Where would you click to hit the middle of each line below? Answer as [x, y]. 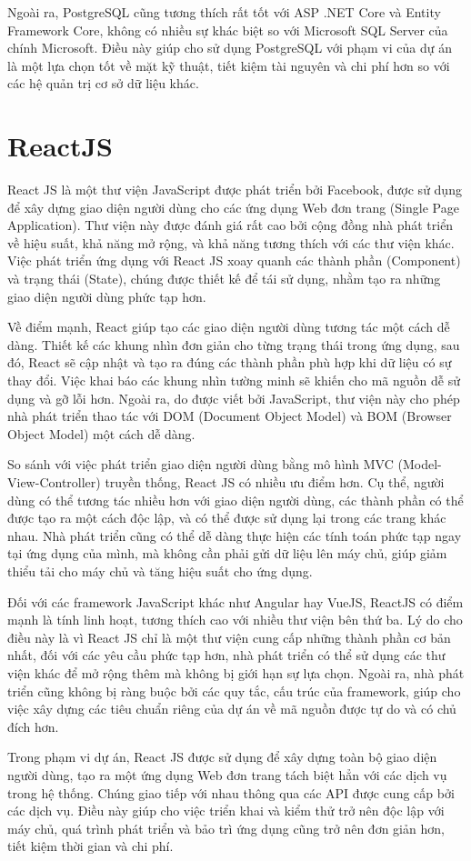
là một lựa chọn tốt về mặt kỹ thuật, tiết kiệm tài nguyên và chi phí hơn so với [229, 65]
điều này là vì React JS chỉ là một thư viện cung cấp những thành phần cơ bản [229, 637]
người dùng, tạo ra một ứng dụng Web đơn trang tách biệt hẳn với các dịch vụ [227, 774]
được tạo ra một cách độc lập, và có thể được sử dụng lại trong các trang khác [227, 518]
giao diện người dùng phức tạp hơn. [107, 296]
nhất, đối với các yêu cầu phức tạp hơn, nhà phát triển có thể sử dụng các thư [226, 655]
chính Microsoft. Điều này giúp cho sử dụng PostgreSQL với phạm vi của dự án [230, 48]
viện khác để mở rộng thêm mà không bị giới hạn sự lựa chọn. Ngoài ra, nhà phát [236, 672]
